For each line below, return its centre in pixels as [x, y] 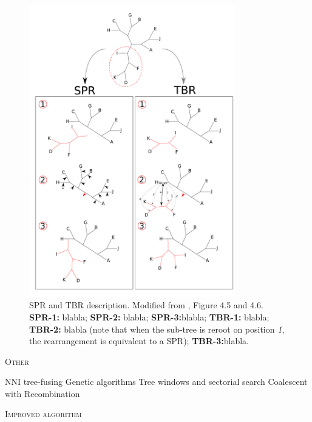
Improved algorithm [43, 414]
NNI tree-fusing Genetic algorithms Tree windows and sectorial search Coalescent [156, 382]
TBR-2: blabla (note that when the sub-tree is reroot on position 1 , [157, 329]
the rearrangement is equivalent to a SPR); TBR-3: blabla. [139, 341]
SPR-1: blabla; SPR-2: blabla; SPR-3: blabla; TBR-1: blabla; [149, 316]
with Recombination [42, 393]
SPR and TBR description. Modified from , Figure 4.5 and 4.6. [146, 305]
